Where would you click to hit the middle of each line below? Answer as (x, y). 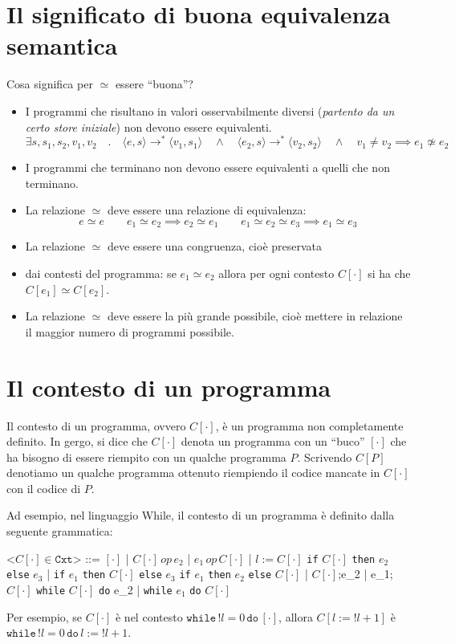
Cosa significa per (50, 84)
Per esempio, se (45, 616)
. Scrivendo (325, 457)
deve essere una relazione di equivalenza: (207, 210)
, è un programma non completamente (309, 425)
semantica (62, 45)
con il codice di (44, 488)
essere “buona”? (154, 84)
